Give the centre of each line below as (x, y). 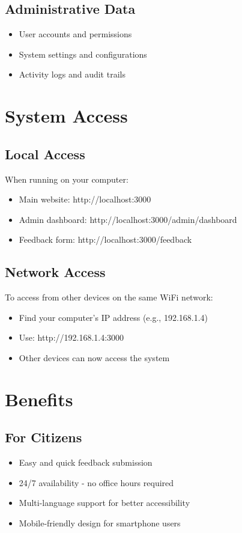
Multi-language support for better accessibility (104, 503)
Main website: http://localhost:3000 (85, 199)
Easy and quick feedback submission (86, 462)
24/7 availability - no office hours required (96, 482)
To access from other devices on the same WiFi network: (109, 297)
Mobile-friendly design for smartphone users (100, 522)
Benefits (39, 399)
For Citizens (44, 437)
